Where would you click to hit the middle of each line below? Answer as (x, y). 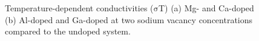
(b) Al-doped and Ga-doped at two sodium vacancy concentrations (129, 19)
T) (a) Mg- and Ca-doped (206, 8)
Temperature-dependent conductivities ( (79, 8)
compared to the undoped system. (68, 31)
